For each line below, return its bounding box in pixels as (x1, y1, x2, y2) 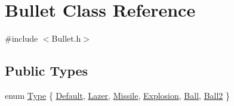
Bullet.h (51, 32, 81, 45)
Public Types (5, 61, 88, 80)
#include (5, 32, 38, 45)
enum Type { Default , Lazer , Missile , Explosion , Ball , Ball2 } (5, 89, 230, 101)
